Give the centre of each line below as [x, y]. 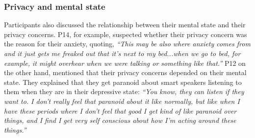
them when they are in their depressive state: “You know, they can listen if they [124, 91]
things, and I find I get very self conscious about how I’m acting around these [120, 120]
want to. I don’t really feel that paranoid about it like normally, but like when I [122, 101]
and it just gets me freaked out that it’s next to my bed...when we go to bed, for [122, 53]
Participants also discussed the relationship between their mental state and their [125, 25]
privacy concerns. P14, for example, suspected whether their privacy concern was [126, 34]
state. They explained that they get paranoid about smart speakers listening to [123, 82]
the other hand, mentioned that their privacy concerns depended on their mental [125, 72]
